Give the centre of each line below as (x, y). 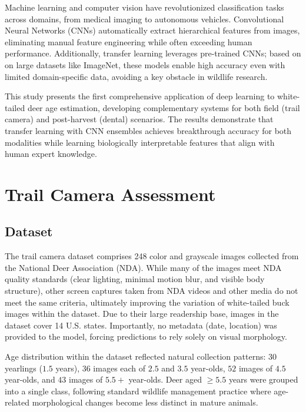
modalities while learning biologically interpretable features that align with (140, 142)
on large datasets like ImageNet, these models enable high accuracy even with (145, 64)
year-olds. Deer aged (165, 379)
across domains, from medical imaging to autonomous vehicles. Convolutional (144, 19)
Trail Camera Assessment (110, 194)
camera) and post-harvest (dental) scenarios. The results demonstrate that (139, 119)
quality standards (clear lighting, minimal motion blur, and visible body (135, 279)
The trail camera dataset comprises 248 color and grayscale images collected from (152, 256)
